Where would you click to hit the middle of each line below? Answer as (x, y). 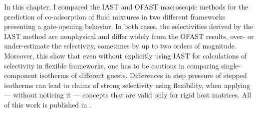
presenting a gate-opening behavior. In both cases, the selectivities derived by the (129, 26)
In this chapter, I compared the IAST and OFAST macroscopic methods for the (126, 6)
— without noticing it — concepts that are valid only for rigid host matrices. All (128, 95)
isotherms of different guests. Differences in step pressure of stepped (143, 75)
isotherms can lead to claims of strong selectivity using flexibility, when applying (127, 85)
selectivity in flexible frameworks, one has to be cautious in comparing (112, 65)
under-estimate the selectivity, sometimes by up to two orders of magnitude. (120, 46)
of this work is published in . (48, 104)
